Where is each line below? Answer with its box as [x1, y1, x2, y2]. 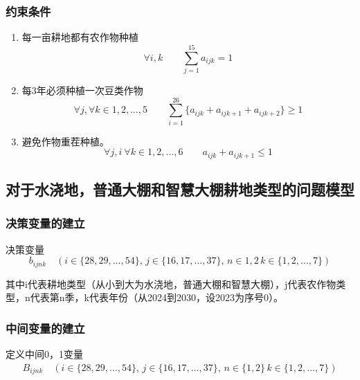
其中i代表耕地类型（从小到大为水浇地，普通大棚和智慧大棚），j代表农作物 [6, 276, 336, 291]
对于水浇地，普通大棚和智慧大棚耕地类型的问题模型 [6, 179, 354, 200]
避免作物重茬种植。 [21, 134, 109, 148]
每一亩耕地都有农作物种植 [21, 30, 138, 44]
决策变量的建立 [6, 215, 85, 232]
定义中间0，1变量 [6, 347, 83, 361]
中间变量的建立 [6, 319, 85, 336]
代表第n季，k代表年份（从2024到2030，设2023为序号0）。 [30, 290, 283, 305]
